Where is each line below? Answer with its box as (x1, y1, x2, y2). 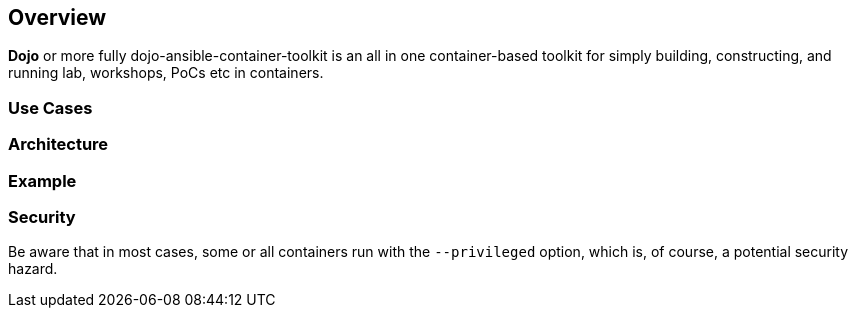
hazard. (8, 260, 58, 278)
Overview (8, 5, 107, 30)
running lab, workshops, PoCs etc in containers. (8, 64, 324, 82)
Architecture (8, 134, 109, 155)
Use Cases (8, 97, 93, 118)
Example (8, 170, 77, 191)
